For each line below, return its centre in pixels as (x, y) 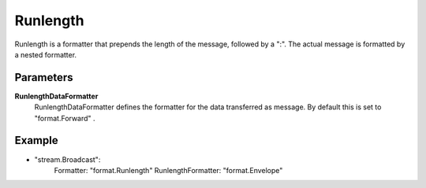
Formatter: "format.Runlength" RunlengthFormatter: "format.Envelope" (168, 170)
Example (36, 140)
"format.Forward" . (65, 118)
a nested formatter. (46, 54)
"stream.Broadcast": (67, 159)
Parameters (44, 77)
